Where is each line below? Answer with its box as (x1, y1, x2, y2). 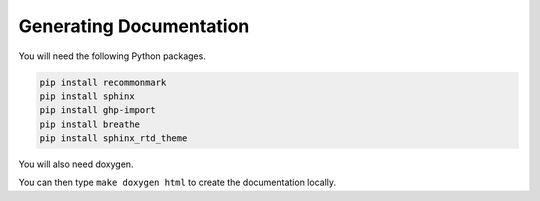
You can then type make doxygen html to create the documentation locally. (18, 176, 337, 189)
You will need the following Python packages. (18, 50, 207, 62)
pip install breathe (39, 118, 140, 130)
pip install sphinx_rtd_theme (39, 133, 188, 144)
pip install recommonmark (39, 76, 167, 88)
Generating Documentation (18, 15, 250, 37)
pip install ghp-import (39, 105, 157, 116)
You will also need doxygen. (18, 158, 134, 170)
